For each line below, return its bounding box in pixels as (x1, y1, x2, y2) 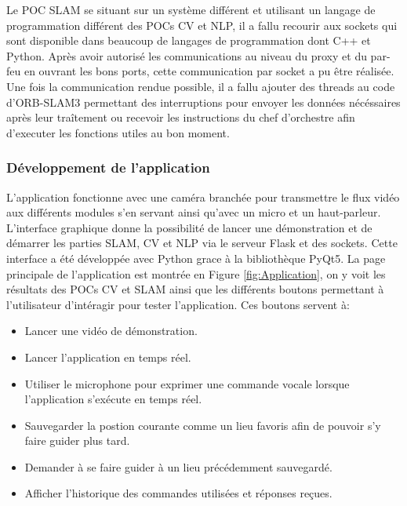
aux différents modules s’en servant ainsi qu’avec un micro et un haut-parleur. (6, 204, 381, 220)
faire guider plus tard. (24, 432, 130, 449)
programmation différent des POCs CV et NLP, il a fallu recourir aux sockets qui (6, 16, 398, 33)
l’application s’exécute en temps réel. (24, 391, 202, 407)
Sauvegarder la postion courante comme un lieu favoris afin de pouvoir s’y (24, 417, 381, 433)
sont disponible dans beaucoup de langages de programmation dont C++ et (6, 32, 371, 49)
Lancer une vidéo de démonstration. (24, 322, 198, 339)
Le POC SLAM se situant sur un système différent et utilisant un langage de (6, 2, 376, 17)
